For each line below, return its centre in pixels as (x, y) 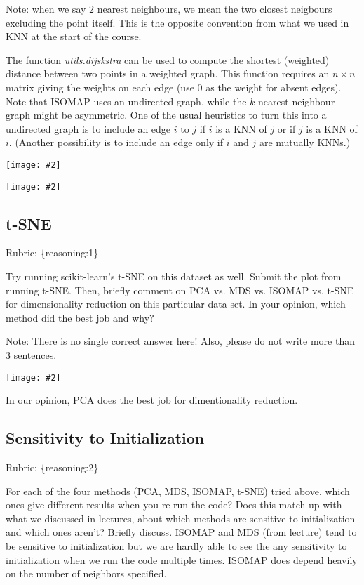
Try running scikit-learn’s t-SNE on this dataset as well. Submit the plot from (174, 276)
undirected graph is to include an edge (88, 128)
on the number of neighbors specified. (86, 573)
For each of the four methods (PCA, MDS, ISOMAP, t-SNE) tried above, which (178, 491)
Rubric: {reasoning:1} (52, 252)
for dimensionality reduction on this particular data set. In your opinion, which (176, 304)
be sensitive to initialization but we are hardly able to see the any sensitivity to (176, 546)
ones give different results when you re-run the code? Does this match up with (174, 505)
